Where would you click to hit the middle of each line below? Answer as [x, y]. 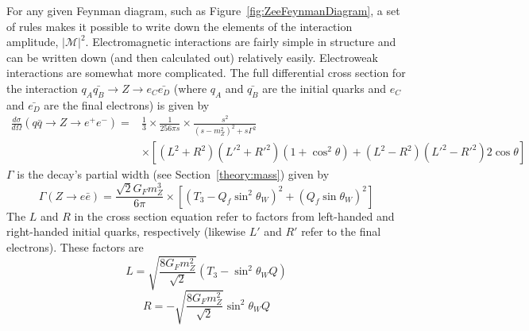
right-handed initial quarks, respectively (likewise [126, 231]
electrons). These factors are [75, 246]
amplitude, [33, 42]
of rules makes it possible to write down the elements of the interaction [180, 26]
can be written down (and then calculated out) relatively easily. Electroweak [192, 57]
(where [190, 88]
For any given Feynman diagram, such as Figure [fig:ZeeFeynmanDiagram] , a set [203, 10]
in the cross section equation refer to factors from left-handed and [234, 216]
